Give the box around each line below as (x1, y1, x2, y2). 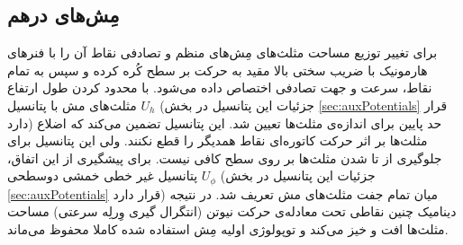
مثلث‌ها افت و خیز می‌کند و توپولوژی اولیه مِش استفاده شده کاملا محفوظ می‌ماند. (7, 220, 449, 238)
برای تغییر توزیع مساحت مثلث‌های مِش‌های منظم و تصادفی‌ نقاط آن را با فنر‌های (7, 43, 438, 62)
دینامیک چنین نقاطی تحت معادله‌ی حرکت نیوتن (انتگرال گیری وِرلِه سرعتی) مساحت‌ (7, 202, 457, 221)
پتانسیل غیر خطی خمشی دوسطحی (7, 166, 198, 185)
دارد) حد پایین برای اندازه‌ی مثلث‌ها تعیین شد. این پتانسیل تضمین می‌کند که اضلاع (7, 113, 442, 132)
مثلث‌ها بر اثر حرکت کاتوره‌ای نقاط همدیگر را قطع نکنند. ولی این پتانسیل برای (7, 131, 428, 150)
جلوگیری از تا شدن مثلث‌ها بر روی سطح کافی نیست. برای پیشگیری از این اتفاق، (7, 148, 442, 167)
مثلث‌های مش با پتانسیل (7, 95, 137, 114)
